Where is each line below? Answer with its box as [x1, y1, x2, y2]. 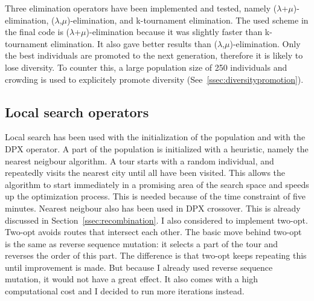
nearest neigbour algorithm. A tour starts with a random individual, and [5, 154, 274, 167]
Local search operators [5, 102, 149, 121]
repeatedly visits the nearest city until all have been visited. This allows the [5, 166, 286, 179]
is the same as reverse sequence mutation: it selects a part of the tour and [5, 237, 278, 250]
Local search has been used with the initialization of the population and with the [5, 131, 306, 143]
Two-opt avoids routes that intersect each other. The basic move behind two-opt [5, 225, 302, 238]
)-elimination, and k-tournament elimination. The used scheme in [67, 13, 309, 26]
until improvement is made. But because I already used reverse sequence [5, 261, 273, 273]
